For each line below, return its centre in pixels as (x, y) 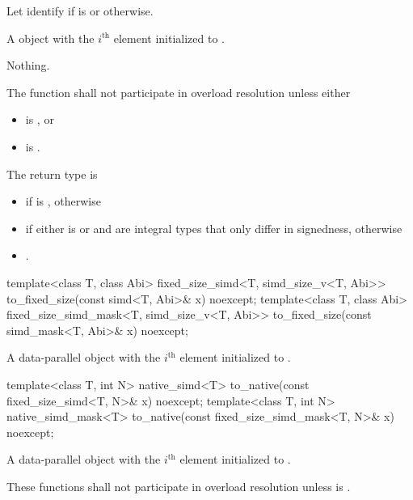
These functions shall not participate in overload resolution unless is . (179, 486)
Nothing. (28, 65)
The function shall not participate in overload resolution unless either (179, 92)
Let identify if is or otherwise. (80, 11)
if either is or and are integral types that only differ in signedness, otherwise (214, 228)
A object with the (51, 38)
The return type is (52, 174)
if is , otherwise (63, 201)
